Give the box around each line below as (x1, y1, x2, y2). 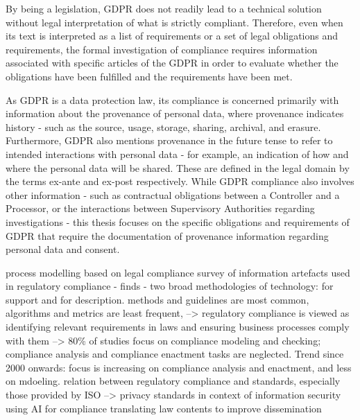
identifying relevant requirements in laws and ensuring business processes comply (6, 320, 350, 334)
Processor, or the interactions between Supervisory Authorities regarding (6, 201, 315, 216)
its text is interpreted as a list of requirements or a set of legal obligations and (6, 28, 338, 43)
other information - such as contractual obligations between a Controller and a (6, 187, 340, 202)
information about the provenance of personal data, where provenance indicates (6, 106, 344, 121)
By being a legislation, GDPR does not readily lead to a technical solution (6, 1, 322, 15)
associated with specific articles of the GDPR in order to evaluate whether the (6, 55, 338, 70)
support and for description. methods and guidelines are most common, (6, 292, 309, 306)
